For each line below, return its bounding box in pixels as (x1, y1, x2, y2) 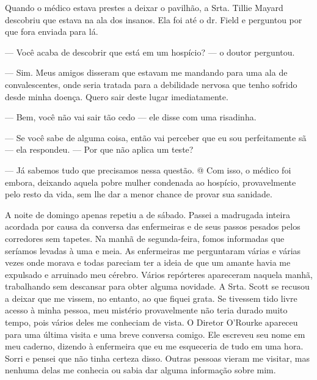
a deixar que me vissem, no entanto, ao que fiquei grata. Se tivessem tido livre (5, 291, 297, 304)
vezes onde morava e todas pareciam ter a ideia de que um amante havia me (5, 256, 291, 269)
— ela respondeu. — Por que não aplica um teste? (5, 143, 194, 156)
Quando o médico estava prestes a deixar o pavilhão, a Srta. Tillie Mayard (5, 1, 283, 13)
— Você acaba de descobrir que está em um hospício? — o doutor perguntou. (5, 45, 295, 58)
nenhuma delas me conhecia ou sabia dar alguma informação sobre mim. (5, 364, 276, 376)
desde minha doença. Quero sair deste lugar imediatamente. (5, 90, 228, 103)
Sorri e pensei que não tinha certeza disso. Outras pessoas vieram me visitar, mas (5, 351, 310, 364)
